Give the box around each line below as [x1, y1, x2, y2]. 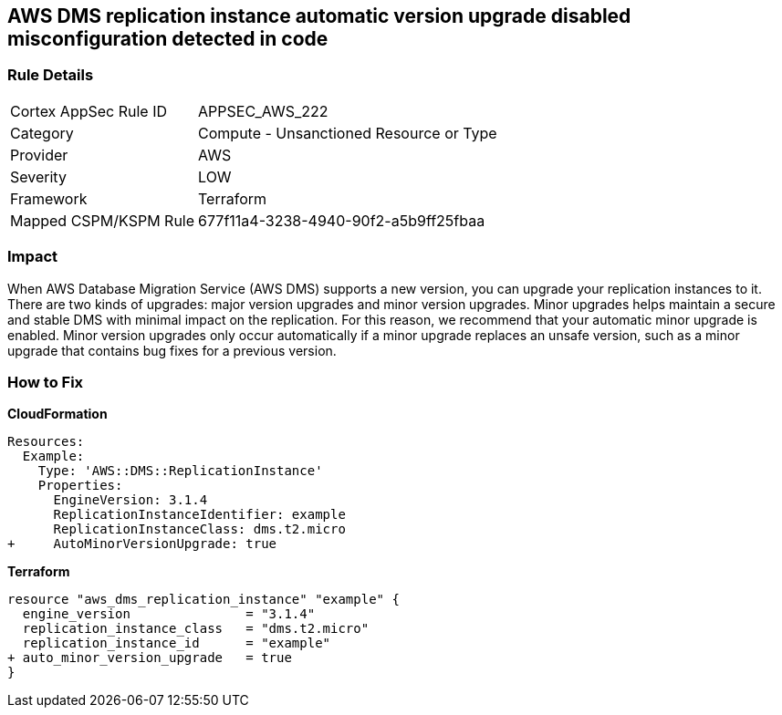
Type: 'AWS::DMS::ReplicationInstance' [37, 463, 323, 479]
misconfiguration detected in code [7, 27, 328, 50]
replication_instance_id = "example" [22, 636, 331, 651]
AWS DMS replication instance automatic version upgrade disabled [7, 5, 631, 27]
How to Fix [7, 372, 84, 391]
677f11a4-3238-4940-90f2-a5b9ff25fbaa [198, 211, 485, 230]
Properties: [37, 478, 123, 493]
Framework [10, 189, 88, 208]
